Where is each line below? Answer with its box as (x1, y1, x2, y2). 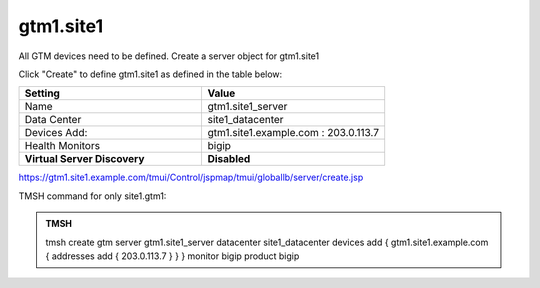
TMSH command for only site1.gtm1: (18, 190, 167, 202)
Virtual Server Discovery (24, 152, 145, 166)
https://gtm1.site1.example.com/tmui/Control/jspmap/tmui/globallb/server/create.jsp (18, 171, 364, 184)
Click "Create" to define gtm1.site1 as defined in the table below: (18, 68, 283, 80)
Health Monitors (24, 139, 100, 153)
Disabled (207, 152, 251, 166)
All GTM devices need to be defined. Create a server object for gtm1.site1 (18, 50, 320, 62)
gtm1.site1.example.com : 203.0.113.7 (207, 126, 380, 140)
